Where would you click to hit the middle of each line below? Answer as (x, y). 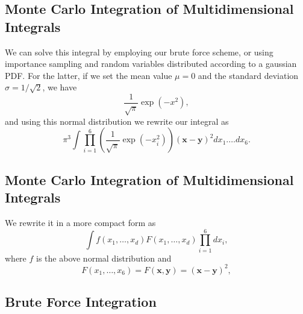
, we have (60, 87)
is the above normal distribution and (104, 258)
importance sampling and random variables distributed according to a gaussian (151, 64)
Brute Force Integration (81, 302)
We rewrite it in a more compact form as (80, 222)
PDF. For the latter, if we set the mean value (89, 75)
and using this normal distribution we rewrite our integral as (117, 121)
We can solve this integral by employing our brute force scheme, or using (139, 52)
